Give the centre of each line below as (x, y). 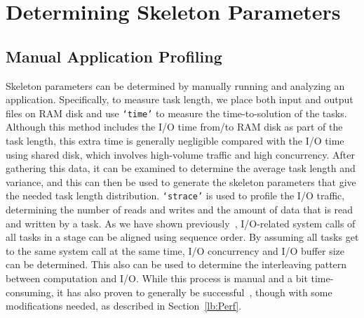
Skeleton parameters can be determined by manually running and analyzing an (175, 85)
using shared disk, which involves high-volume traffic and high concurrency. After (180, 154)
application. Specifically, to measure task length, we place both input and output (180, 99)
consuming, (30, 292)
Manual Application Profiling (114, 56)
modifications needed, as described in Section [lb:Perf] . (124, 306)
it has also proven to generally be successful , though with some (195, 292)
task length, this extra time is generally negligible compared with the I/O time (175, 141)
